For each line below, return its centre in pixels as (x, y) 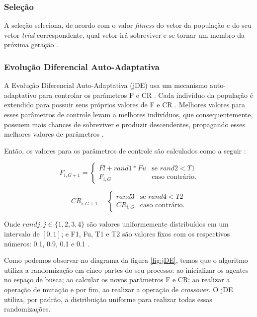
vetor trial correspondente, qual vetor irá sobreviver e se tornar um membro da (124, 35)
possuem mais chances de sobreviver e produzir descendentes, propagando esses (125, 124)
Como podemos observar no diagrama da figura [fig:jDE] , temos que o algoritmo (126, 260)
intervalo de (22, 233)
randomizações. (27, 309)
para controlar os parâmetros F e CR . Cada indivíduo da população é (146, 95)
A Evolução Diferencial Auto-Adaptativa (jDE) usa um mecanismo (106, 85)
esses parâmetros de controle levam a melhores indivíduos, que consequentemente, (128, 114)
